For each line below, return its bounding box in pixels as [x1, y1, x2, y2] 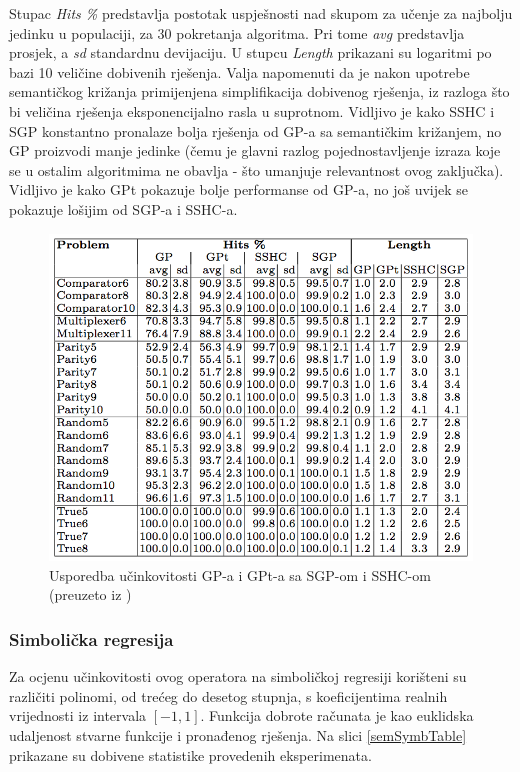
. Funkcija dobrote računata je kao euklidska [200, 705, 474, 726]
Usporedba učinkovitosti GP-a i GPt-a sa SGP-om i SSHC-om [49, 564, 431, 585]
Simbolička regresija [9, 626, 174, 651]
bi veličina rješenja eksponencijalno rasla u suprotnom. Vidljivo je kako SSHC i [9, 100, 495, 121]
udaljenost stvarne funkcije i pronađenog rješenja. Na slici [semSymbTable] [9, 725, 467, 746]
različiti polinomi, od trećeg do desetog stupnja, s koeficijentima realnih [9, 685, 448, 706]
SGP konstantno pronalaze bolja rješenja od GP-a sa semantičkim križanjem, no [9, 120, 502, 141]
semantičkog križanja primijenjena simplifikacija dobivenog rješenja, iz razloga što [9, 81, 510, 102]
